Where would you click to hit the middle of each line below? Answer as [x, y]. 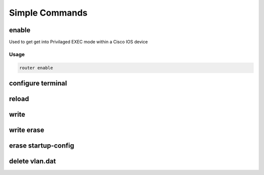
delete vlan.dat [33, 161]
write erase [27, 130]
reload [19, 99]
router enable [36, 68]
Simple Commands [48, 13]
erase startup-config [42, 146]
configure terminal [38, 83]
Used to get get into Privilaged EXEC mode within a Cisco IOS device [78, 42]
